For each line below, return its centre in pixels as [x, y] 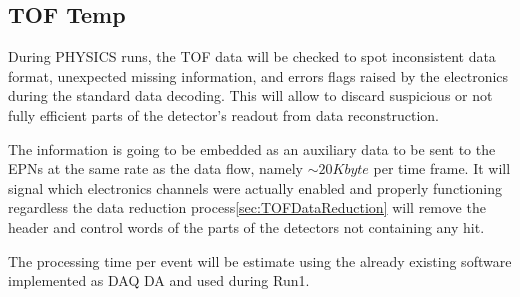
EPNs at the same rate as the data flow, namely [156, 168]
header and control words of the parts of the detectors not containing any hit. [246, 226]
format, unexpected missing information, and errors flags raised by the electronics [258, 75]
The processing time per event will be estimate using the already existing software [260, 260]
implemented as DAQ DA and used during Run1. [159, 280]
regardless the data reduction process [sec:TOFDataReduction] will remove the [247, 207]
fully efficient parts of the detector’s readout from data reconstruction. [223, 114]
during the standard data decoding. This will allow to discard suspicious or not [250, 95]
